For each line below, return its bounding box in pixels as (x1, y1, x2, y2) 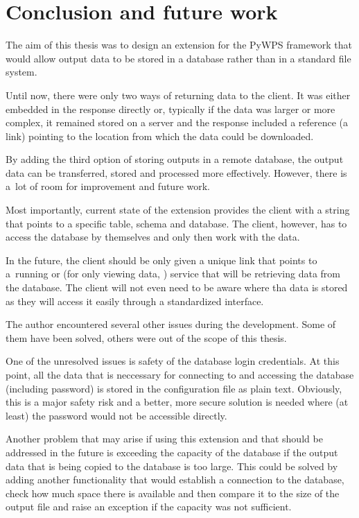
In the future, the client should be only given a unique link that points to (6, 252, 317, 267)
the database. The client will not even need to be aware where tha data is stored (6, 280, 348, 295)
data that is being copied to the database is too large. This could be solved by (6, 458, 338, 473)
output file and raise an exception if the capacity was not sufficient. (6, 499, 292, 514)
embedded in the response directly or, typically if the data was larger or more (6, 101, 335, 116)
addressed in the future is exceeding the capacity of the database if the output (6, 444, 338, 459)
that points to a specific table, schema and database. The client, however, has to (6, 216, 347, 230)
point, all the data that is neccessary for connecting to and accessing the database (6, 368, 354, 381)
